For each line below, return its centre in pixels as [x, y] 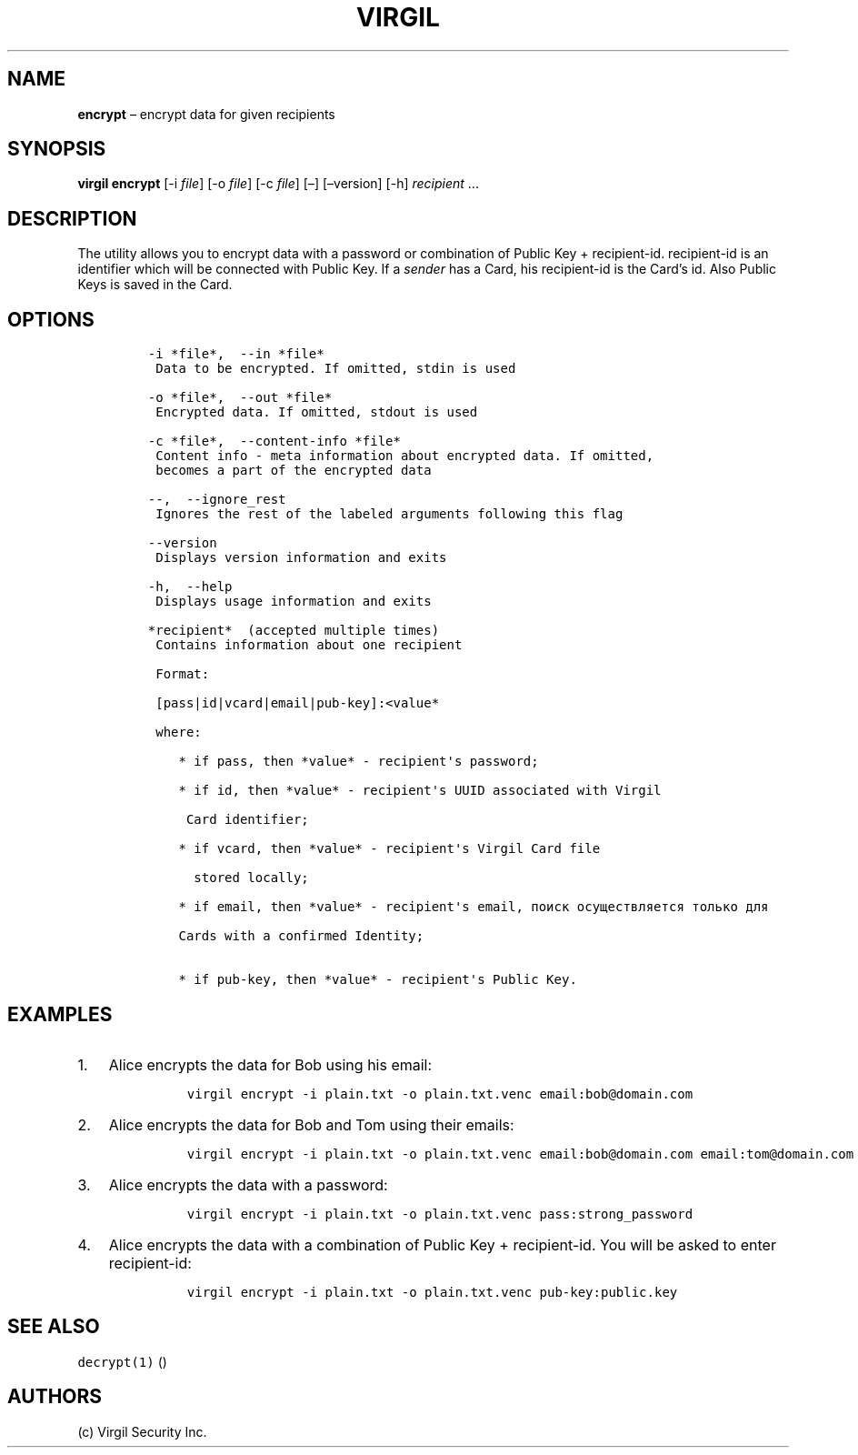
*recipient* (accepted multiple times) [294, 631]
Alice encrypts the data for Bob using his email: [270, 1064]
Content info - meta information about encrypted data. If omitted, [405, 456]
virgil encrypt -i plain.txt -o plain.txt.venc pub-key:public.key [432, 1292]
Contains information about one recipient [309, 645]
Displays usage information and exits [294, 602]
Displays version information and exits [301, 558]
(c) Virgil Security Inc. [142, 1431]
